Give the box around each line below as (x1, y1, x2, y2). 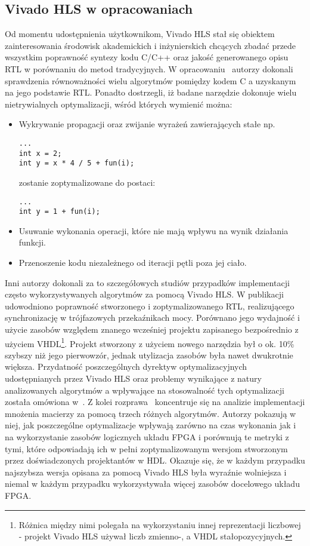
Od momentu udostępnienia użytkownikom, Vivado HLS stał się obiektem (5, 27, 275, 40)
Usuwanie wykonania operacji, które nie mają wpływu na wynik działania (18, 224, 289, 237)
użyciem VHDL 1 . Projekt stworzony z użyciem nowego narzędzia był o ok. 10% (5, 335, 294, 349)
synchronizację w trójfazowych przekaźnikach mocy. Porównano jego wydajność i (5, 311, 300, 324)
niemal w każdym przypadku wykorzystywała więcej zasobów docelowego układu (5, 477, 300, 490)
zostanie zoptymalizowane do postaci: (18, 176, 156, 188)
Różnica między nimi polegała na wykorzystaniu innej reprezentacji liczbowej (18, 518, 301, 530)
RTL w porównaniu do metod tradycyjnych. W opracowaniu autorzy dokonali (5, 62, 293, 75)
